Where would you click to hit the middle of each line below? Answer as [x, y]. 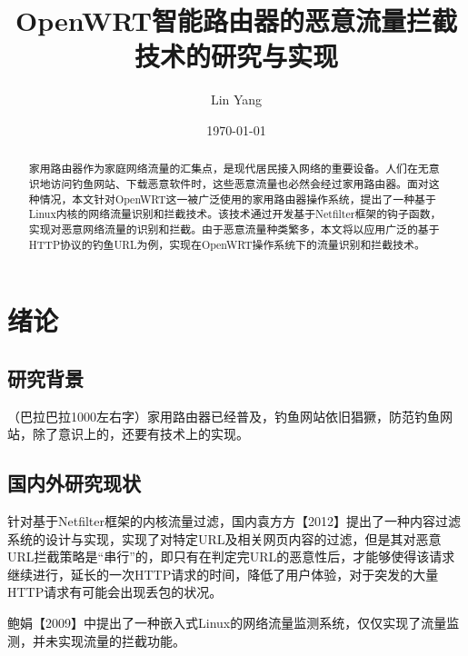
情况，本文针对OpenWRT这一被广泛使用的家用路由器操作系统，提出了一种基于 [238, 199]
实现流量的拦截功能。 [121, 640]
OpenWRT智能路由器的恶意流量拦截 [236, 20]
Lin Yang [236, 99]
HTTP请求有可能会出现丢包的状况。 [115, 592]
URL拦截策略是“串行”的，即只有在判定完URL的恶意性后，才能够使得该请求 [231, 557]
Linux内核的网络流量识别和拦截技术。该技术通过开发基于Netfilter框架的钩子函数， [235, 214]
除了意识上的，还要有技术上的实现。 [140, 434]
